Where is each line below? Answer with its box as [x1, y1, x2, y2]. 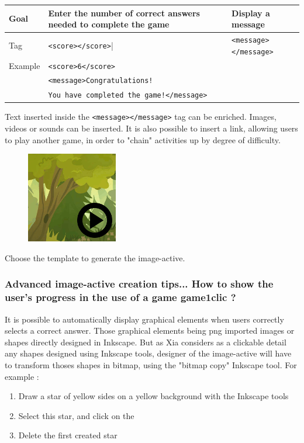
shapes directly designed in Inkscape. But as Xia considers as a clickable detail [5, 335, 286, 348]
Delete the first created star [18, 429, 118, 441]
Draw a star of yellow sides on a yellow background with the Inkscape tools [18, 390, 289, 402]
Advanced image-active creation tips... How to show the [5, 276, 274, 291]
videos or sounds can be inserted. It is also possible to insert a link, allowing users [5, 122, 298, 134]
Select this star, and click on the [18, 409, 134, 421]
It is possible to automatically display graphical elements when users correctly [5, 313, 284, 325]
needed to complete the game [48, 18, 170, 30]
